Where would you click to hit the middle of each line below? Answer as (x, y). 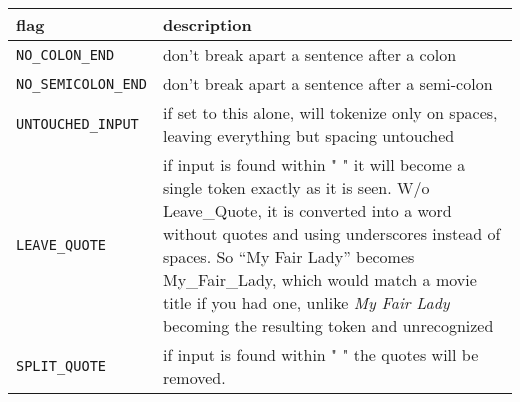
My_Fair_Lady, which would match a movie (319, 279)
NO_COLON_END (65, 54)
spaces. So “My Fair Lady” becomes (288, 256)
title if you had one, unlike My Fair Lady (306, 302)
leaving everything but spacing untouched (308, 135)
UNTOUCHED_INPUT (77, 124)
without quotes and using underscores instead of (331, 233)
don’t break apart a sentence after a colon (309, 54)
